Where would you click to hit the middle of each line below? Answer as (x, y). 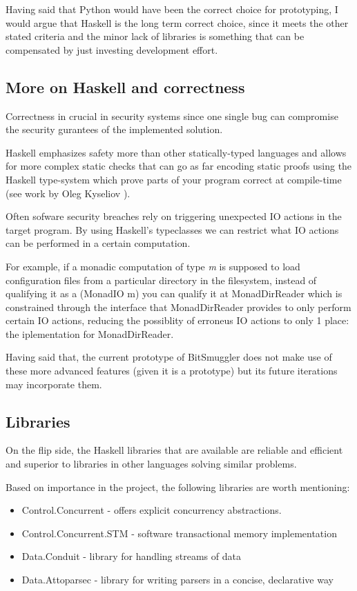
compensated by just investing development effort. (112, 49)
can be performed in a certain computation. (98, 243)
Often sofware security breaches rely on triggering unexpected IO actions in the (174, 216)
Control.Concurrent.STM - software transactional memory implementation (179, 533)
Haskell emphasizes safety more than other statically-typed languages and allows (176, 152)
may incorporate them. (54, 384)
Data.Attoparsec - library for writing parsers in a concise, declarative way (177, 580)
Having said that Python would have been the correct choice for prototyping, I (172, 9)
